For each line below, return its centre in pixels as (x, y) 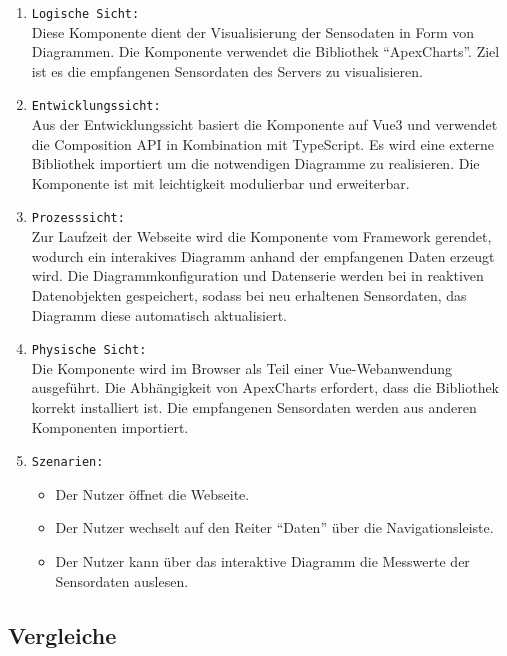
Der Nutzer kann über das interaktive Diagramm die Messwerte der (262, 560)
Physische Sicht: (89, 350)
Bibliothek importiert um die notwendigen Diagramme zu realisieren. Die (255, 163)
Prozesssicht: (78, 218)
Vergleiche (62, 634)
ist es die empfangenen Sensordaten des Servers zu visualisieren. (227, 70)
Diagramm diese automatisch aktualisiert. (159, 314)
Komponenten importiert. (110, 426)
